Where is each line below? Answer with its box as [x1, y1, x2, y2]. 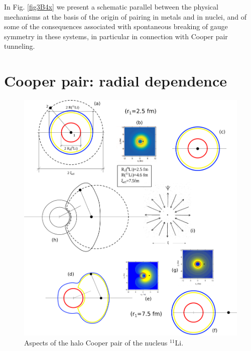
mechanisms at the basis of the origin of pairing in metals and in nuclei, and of [4, 11, 247, 22]
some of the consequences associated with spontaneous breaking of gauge [4, 21, 228, 32]
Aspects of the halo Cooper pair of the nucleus [24, 337, 168, 348]
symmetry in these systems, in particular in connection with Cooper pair [4, 31, 228, 41]
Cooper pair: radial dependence [4, 70, 227, 91]
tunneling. [4, 41, 35, 51]
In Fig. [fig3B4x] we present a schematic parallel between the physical [4, 2, 218, 12]
